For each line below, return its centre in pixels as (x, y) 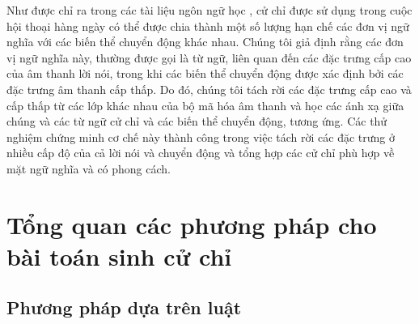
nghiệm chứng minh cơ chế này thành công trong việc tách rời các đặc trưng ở (201, 136)
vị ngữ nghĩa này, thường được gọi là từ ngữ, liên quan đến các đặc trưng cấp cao (209, 57)
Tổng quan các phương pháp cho (192, 224)
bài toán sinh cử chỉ (119, 256)
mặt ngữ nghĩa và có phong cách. (89, 168)
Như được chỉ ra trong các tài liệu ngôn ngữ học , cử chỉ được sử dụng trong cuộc (209, 10)
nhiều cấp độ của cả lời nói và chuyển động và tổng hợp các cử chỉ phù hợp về (201, 153)
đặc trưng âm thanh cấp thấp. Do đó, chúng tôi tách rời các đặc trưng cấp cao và (209, 89)
